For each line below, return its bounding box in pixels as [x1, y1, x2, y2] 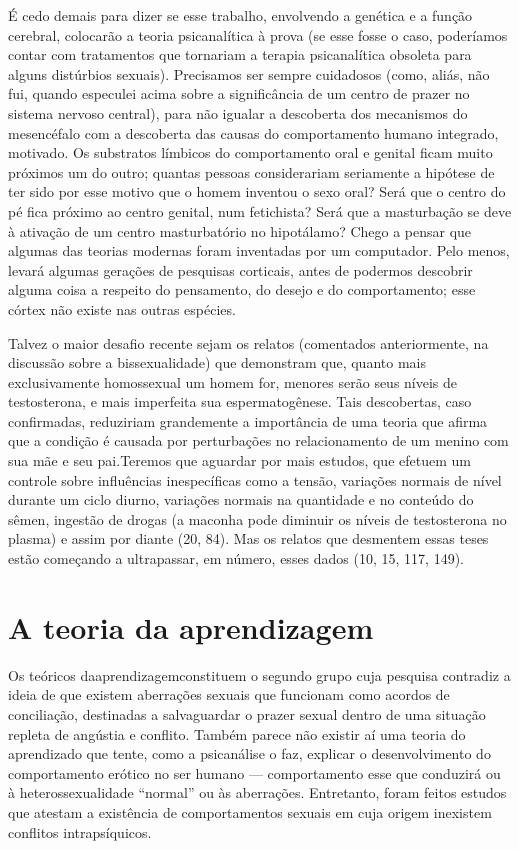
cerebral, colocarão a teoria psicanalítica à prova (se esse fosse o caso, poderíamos [8, 24, 508, 45]
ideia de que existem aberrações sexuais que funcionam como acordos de [8, 684, 450, 705]
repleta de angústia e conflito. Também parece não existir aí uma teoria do [8, 723, 466, 744]
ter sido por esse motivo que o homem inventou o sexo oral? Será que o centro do [8, 181, 506, 202]
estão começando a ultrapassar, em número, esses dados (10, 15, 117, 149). [8, 548, 464, 569]
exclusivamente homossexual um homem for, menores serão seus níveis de [8, 371, 458, 392]
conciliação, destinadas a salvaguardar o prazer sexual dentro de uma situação [8, 703, 486, 724]
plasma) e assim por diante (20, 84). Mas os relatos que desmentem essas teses [8, 528, 489, 549]
